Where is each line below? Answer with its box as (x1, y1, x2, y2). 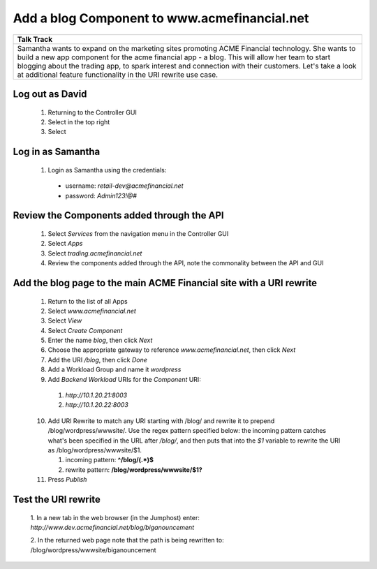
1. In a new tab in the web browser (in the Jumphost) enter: (30, 513, 200, 522)
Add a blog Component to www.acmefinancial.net (13, 10, 309, 26)
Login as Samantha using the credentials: (47, 165, 167, 174)
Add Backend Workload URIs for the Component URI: (47, 375, 202, 383)
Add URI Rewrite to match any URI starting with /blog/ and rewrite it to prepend (47, 416, 275, 425)
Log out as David (13, 88, 87, 100)
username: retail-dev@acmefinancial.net (65, 182, 184, 190)
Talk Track (17, 34, 52, 44)
